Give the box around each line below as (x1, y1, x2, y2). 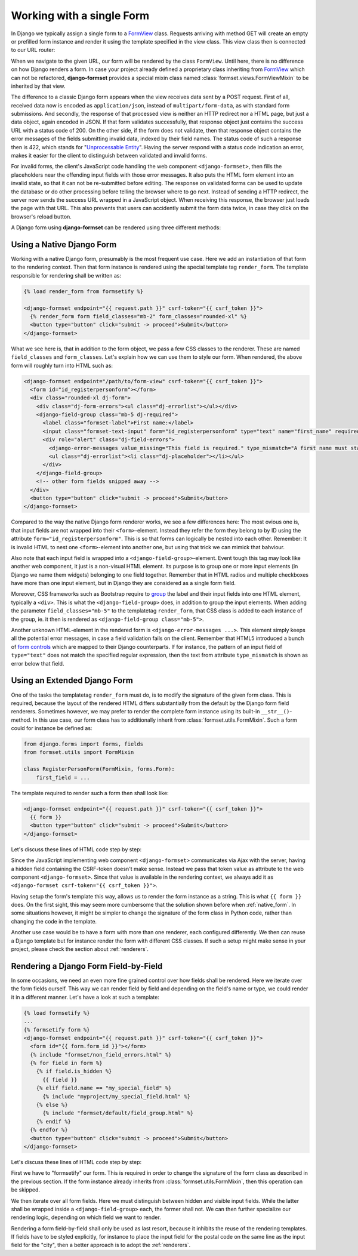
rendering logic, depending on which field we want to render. (11, 1214, 161, 1221)
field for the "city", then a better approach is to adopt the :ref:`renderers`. (11, 1242, 191, 1249)
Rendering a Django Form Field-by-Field (11, 961, 163, 971)
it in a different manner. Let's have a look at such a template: (11, 993, 159, 1001)
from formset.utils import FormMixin (23, 749, 134, 756)
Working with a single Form (11, 9, 150, 22)
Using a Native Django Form (11, 239, 117, 250)
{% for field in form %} (30, 1060, 103, 1067)
